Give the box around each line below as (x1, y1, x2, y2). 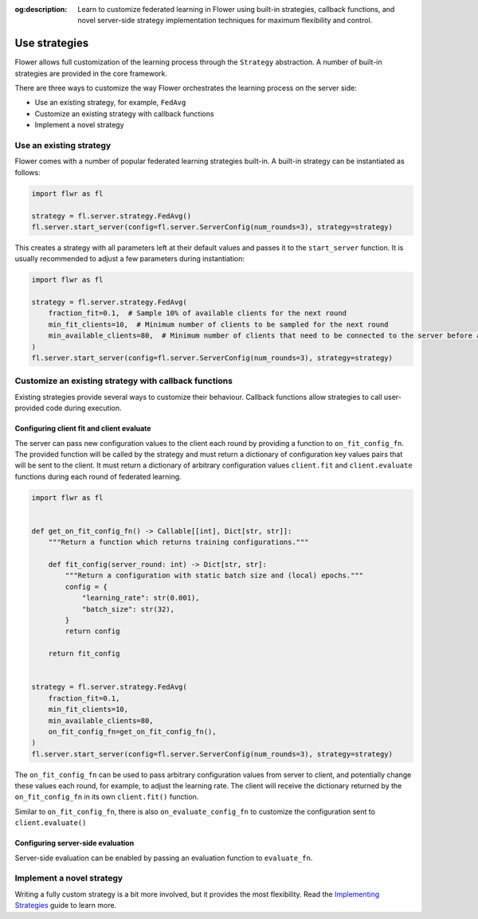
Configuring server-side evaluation (14, 839, 135, 848)
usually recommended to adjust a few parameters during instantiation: (14, 254, 245, 264)
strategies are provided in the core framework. (14, 68, 167, 78)
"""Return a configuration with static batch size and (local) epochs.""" (65, 571, 364, 581)
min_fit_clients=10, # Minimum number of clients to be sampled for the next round (48, 319, 390, 329)
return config (65, 627, 120, 636)
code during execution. (45, 403, 123, 413)
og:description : (14, 5, 68, 14)
